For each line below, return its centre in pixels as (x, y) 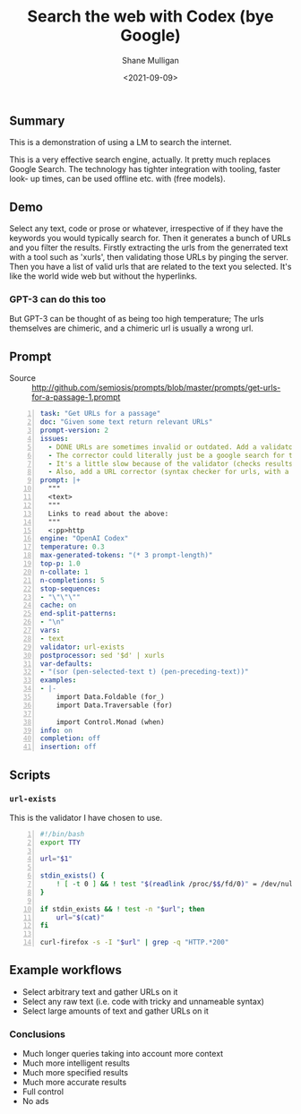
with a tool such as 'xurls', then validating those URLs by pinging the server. (149, 257)
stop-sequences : (70, 589)
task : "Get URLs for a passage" (100, 414)
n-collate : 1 (64, 572)
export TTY (60, 842)
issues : (54, 438)
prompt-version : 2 (74, 431)
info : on (56, 730)
